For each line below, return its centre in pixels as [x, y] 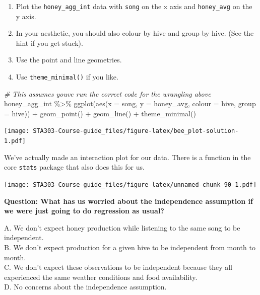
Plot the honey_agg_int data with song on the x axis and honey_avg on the [134, 6]
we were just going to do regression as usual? [84, 211]
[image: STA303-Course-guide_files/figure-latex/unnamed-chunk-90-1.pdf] [131, 185]
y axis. [26, 16]
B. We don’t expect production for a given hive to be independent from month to [130, 247]
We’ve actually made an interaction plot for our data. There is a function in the [127, 157]
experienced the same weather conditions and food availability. [101, 277]
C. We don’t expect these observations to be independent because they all [118, 267]
